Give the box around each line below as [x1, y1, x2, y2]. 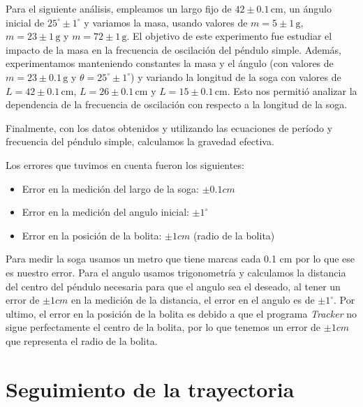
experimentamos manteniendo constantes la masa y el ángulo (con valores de [6, 56, 334, 71]
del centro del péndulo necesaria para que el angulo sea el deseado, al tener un [6, 279, 341, 293]
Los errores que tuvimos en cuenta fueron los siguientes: [6, 157, 244, 172]
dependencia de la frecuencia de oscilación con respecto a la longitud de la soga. [6, 97, 348, 112]
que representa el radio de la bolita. [6, 333, 158, 348]
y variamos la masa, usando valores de [84, 15, 248, 29]
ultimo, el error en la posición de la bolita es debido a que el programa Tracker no [6, 306, 357, 320]
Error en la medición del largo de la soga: [22, 181, 199, 195]
